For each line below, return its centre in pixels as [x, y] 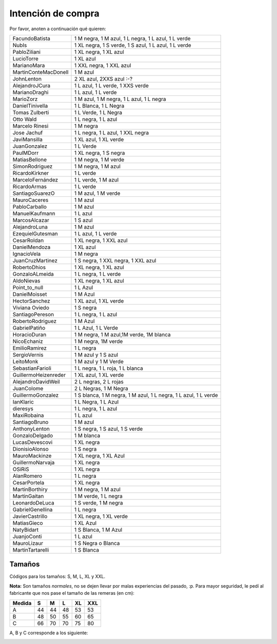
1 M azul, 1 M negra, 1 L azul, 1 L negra [120, 99]
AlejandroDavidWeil [36, 381]
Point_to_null [28, 287]
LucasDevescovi [33, 442]
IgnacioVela [27, 254]
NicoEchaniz [28, 341]
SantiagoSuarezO [34, 193]
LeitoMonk [25, 361]
